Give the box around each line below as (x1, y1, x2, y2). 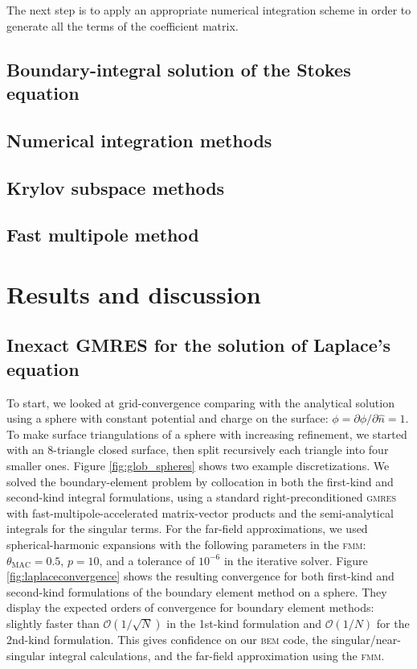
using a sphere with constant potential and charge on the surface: (6, 410, 329, 427)
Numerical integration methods (6, 127, 272, 152)
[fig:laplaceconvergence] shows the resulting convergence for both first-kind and (6, 568, 395, 584)
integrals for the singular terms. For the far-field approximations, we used (6, 520, 368, 537)
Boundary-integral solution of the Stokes (6, 56, 351, 81)
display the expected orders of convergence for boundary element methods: (6, 599, 374, 616)
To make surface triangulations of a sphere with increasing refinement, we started (6, 425, 407, 442)
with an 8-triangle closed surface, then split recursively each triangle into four (6, 441, 389, 458)
